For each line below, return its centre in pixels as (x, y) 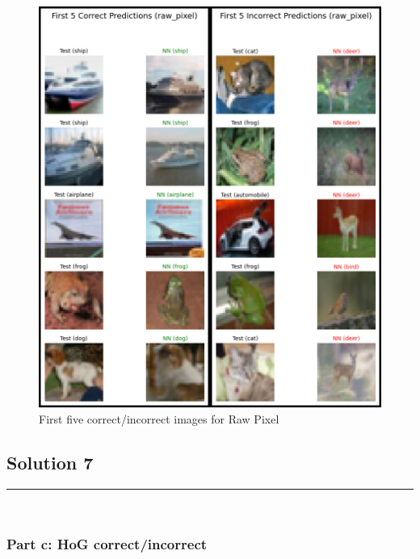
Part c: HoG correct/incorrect (107, 544)
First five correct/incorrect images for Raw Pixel (159, 418)
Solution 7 (50, 462)
